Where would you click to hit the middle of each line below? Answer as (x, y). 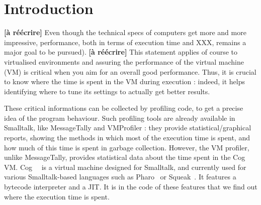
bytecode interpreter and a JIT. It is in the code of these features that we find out (131, 187)
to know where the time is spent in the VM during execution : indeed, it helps (125, 81)
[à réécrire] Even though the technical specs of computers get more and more (125, 32)
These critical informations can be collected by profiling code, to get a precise (124, 108)
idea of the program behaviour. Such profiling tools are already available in (120, 118)
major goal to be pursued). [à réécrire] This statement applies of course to (121, 52)
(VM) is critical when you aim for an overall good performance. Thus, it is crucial (130, 71)
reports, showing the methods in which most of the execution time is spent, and (127, 138)
